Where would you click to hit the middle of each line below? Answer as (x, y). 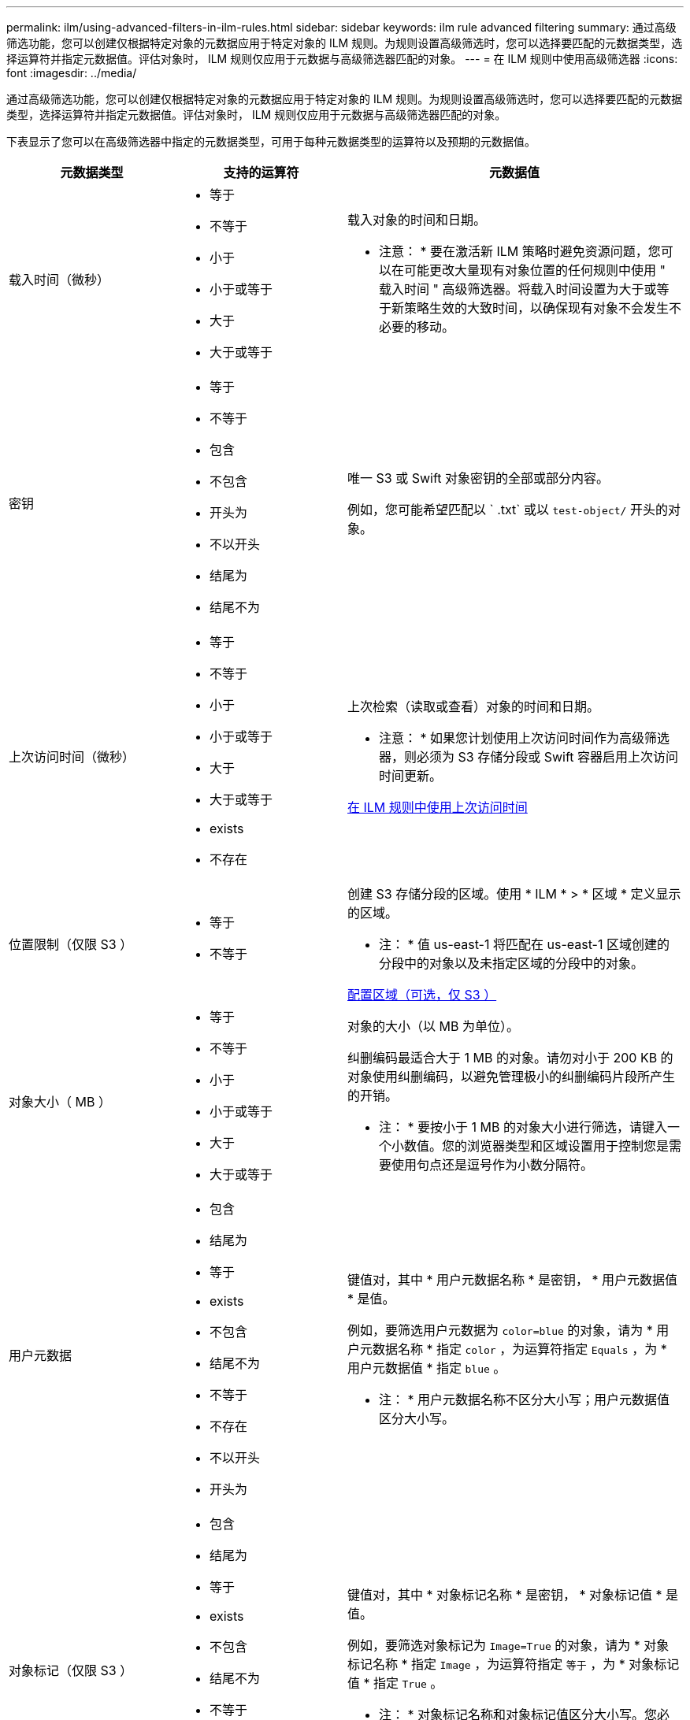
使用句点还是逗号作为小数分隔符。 (493, 1165)
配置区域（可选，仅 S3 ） (422, 995)
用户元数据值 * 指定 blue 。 (427, 1368)
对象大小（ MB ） (60, 1102)
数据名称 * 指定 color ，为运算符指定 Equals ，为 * (520, 1349)
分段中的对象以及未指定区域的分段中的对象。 (512, 963)
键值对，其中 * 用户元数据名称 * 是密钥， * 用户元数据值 (513, 1280)
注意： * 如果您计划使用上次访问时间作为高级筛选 (525, 738)
